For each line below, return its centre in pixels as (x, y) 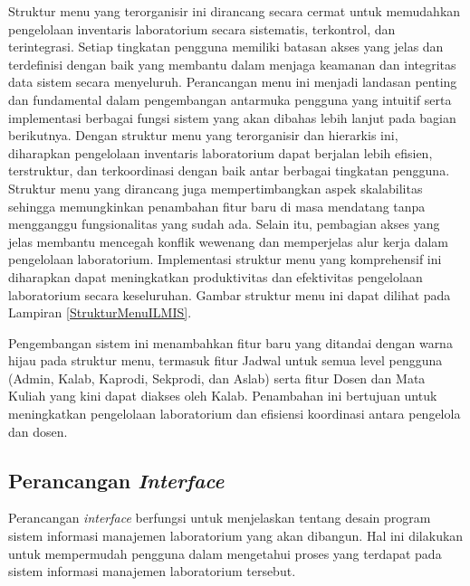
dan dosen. (38, 431)
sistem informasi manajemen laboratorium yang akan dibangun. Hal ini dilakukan (236, 536)
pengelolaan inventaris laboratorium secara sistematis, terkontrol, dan (202, 28)
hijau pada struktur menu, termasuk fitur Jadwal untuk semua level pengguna (225, 360)
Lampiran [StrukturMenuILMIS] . (100, 312)
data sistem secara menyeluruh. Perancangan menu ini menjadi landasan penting (233, 82)
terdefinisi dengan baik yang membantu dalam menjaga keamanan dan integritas (232, 64)
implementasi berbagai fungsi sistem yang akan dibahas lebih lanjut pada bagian (232, 117)
